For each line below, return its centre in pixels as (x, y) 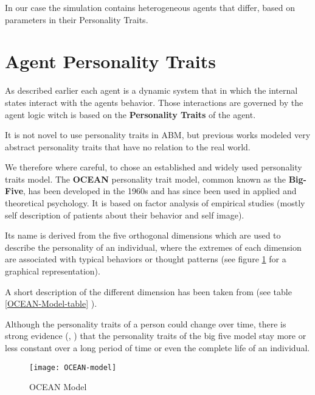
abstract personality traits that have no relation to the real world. (128, 146)
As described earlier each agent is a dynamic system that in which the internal (151, 90)
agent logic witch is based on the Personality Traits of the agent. (130, 114)
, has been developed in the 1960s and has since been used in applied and (160, 191)
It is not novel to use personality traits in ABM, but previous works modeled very (158, 135)
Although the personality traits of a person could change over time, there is (146, 323)
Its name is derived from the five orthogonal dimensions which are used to (143, 235)
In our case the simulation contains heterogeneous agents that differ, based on (150, 7)
